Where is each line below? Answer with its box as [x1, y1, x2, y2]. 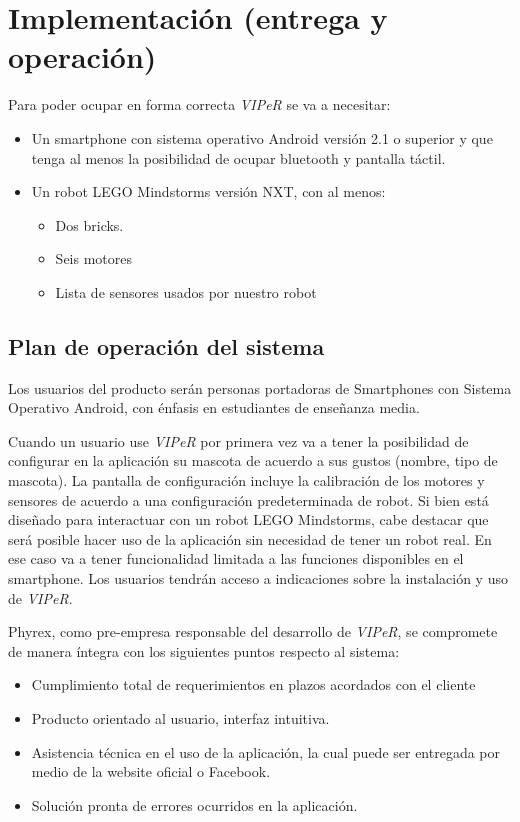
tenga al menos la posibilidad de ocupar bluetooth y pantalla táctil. [31, 147, 446, 168]
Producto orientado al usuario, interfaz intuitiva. [31, 707, 330, 728]
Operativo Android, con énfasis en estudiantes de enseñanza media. [8, 397, 420, 418]
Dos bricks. [55, 214, 124, 235]
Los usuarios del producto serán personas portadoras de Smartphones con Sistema [8, 377, 512, 398]
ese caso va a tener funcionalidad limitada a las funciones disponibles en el [8, 548, 464, 569]
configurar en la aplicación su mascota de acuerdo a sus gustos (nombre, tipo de [8, 450, 498, 471]
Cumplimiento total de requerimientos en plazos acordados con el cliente [31, 674, 476, 695]
